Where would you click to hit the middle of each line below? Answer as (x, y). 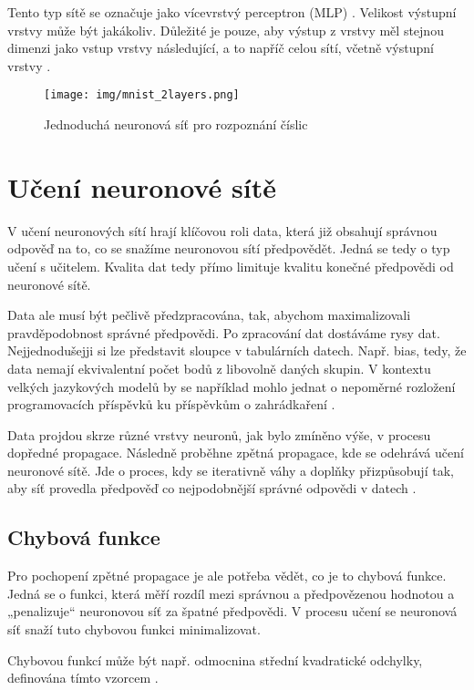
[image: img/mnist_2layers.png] (142, 95)
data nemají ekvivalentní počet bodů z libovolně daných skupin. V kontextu (219, 368)
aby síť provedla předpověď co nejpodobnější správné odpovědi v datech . (212, 488)
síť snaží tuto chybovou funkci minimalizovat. (134, 629)
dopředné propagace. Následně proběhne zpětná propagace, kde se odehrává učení (236, 453)
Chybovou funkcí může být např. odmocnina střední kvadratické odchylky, (215, 659)
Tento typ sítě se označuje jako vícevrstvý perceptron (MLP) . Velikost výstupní (232, 12)
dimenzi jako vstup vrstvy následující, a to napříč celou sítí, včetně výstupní (221, 48)
